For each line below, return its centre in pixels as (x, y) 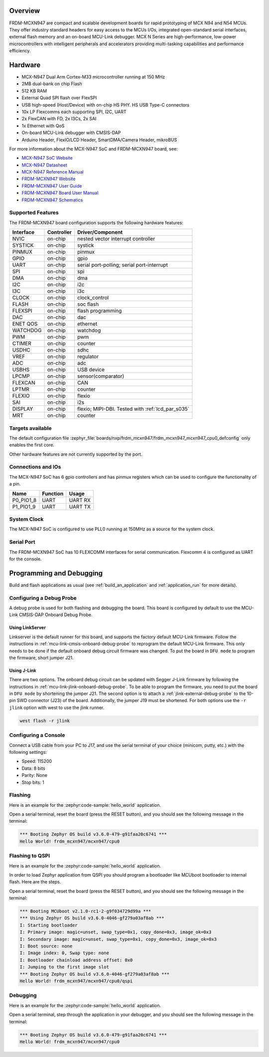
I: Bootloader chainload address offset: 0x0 (76, 960)
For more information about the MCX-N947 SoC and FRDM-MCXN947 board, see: (93, 149)
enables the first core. (32, 445)
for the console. (25, 559)
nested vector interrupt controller (116, 239)
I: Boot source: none (46, 946)
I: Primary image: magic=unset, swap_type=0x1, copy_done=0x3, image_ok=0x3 (116, 932)
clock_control (93, 298)
